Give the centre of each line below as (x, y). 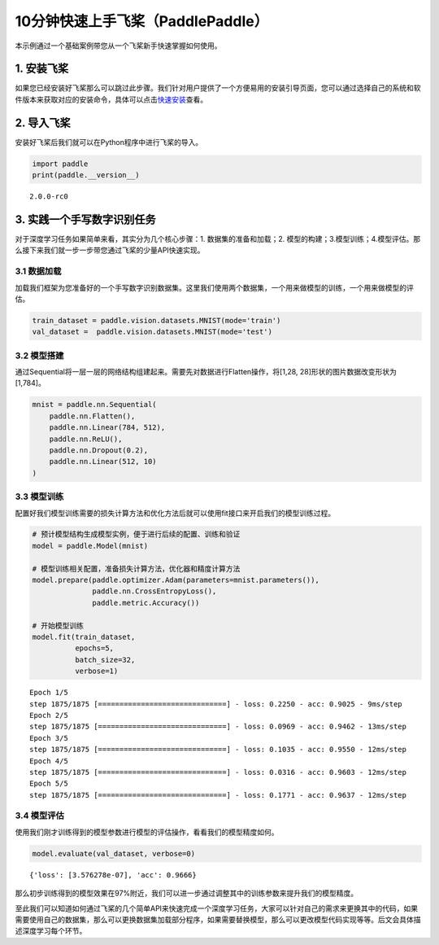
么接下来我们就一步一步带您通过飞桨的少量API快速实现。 (110, 250)
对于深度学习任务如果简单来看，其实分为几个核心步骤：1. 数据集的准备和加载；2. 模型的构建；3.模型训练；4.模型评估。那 (218, 239)
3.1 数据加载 (38, 271)
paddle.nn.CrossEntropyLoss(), (154, 591)
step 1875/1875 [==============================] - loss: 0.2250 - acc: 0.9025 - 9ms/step (216, 704)
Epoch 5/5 (49, 784)
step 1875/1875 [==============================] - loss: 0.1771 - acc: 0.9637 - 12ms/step (218, 795)
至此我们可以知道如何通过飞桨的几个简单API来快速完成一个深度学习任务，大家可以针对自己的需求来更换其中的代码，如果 (217, 908)
